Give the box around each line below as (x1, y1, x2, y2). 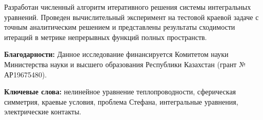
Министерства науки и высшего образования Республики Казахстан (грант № (4, 58, 246, 69)
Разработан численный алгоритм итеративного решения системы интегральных (4, 2, 251, 12)
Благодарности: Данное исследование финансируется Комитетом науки (4, 49, 229, 59)
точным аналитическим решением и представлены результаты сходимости (4, 22, 235, 32)
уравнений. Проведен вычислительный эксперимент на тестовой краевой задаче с (4, 11, 259, 22)
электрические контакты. (4, 106, 82, 117)
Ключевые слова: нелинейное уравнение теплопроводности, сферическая (4, 86, 236, 97)
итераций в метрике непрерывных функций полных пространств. (4, 31, 207, 42)
